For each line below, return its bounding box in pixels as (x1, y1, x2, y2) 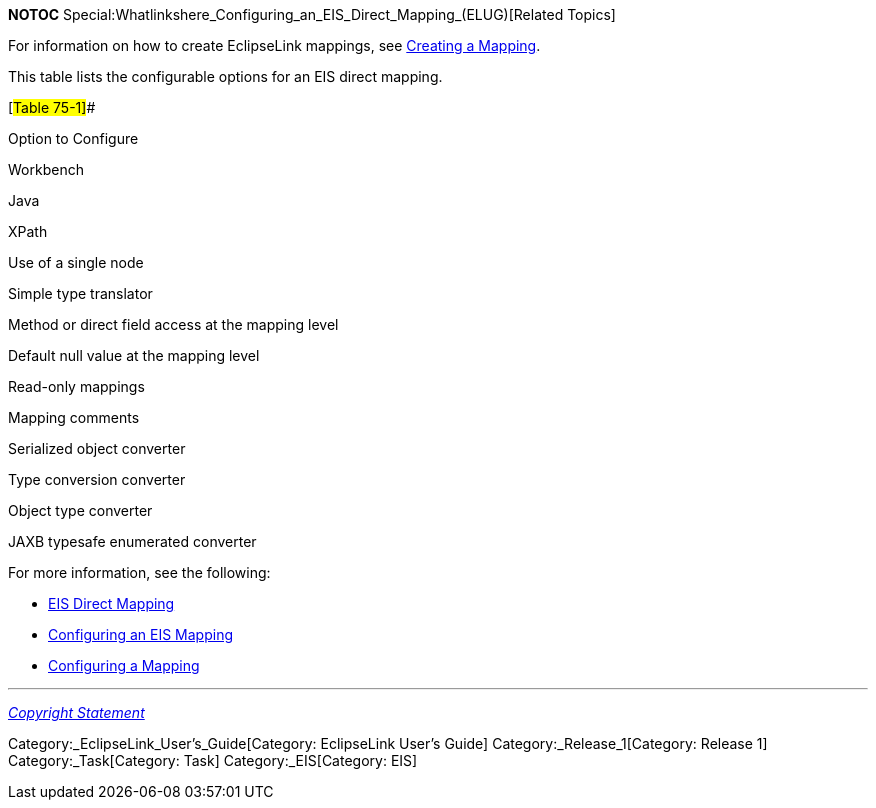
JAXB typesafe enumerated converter (8, 533, 257, 550)
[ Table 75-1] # (8, 99, 96, 116)
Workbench (8, 161, 84, 178)
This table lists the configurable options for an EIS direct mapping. (8, 68, 443, 85)
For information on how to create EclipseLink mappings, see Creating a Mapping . (8, 37, 541, 54)
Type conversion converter (8, 471, 186, 488)
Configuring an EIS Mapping (48, 626, 233, 643)
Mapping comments (8, 409, 140, 426)
